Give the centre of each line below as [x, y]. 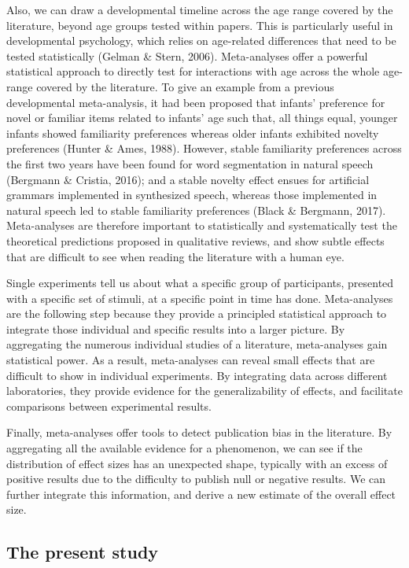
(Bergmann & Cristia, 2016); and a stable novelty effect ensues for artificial [188, 179]
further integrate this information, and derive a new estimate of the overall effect [201, 494]
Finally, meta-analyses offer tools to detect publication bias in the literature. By [199, 432]
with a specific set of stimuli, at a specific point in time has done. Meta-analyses [200, 298]
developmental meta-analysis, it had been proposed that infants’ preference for [196, 102]
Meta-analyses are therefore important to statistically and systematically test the [202, 225]
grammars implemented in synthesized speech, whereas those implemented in [192, 195]
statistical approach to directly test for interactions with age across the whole [193, 71]
